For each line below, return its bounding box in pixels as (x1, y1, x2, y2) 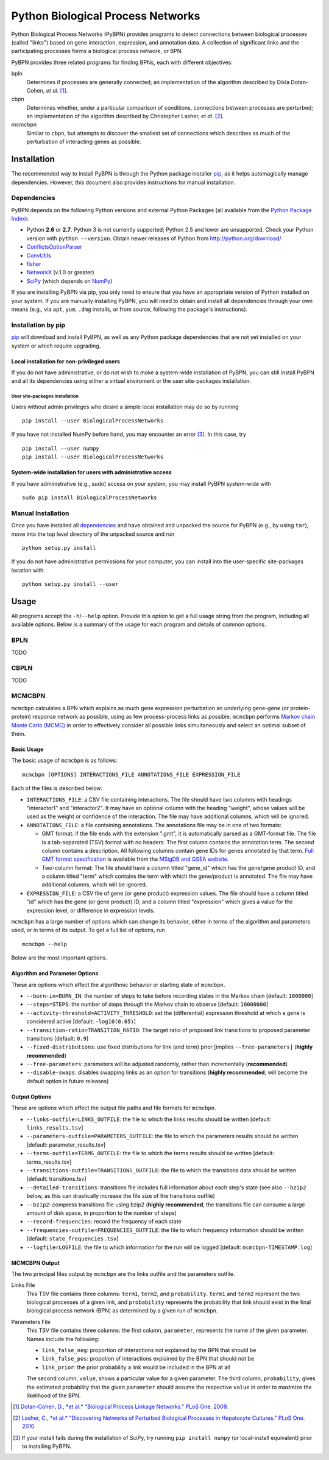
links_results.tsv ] (26, 1124, 83, 1131)
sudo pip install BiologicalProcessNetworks (22, 494, 158, 501)
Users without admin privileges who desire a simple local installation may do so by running (11, 403, 239, 410)
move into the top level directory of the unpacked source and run (11, 530, 175, 538)
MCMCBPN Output (11, 1259, 60, 1266)
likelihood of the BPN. (26, 1392, 81, 1399)
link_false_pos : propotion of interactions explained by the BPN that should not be (41, 1355, 255, 1362)
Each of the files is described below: (11, 785, 103, 792)
